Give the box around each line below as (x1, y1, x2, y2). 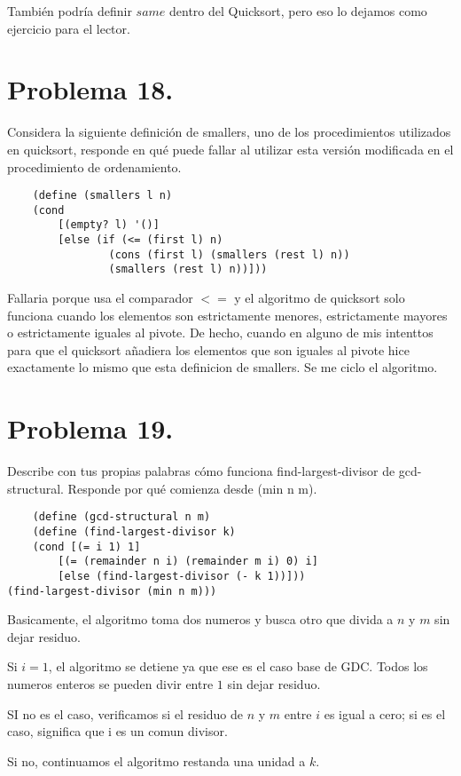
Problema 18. (7, 71, 174, 107)
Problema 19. (7, 410, 174, 447)
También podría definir (7, 2, 132, 20)
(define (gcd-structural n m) (32, 511, 211, 524)
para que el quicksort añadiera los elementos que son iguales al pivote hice (7, 340, 410, 359)
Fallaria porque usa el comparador (7, 289, 193, 307)
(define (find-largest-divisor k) (32, 525, 236, 538)
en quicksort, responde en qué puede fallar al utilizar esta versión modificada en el (7, 139, 454, 158)
